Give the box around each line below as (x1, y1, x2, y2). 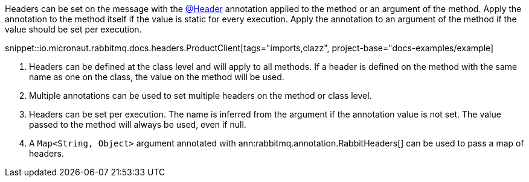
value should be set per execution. (5, 24, 142, 34)
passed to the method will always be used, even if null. (29, 119, 246, 130)
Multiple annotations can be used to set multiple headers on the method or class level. (29, 90, 372, 101)
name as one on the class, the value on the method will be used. (29, 72, 284, 82)
